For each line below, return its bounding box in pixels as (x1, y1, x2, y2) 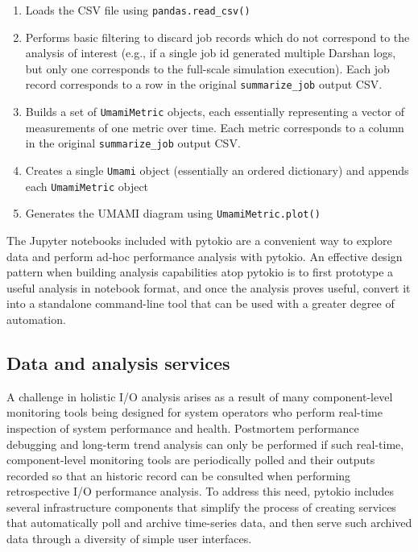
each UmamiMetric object (25, 177, 149, 194)
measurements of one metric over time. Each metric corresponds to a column (25, 118, 404, 135)
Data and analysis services (6, 350, 230, 375)
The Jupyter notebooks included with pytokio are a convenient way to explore (6, 231, 392, 248)
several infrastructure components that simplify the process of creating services (6, 498, 396, 515)
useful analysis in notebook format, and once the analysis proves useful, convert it (6, 279, 411, 296)
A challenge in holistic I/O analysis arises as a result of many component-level (6, 388, 393, 405)
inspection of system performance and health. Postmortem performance (6, 419, 359, 436)
